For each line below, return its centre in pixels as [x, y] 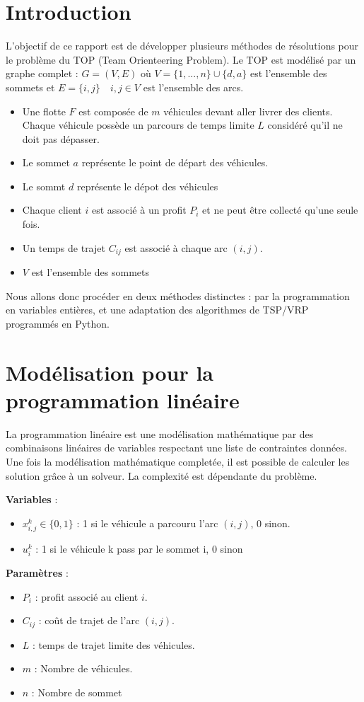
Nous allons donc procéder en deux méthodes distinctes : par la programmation [178, 295]
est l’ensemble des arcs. [193, 87]
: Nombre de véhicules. [83, 668]
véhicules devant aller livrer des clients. [248, 111]
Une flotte [44, 111]
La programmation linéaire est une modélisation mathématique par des [160, 433]
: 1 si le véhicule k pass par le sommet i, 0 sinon [139, 548]
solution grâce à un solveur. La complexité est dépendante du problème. [162, 475]
